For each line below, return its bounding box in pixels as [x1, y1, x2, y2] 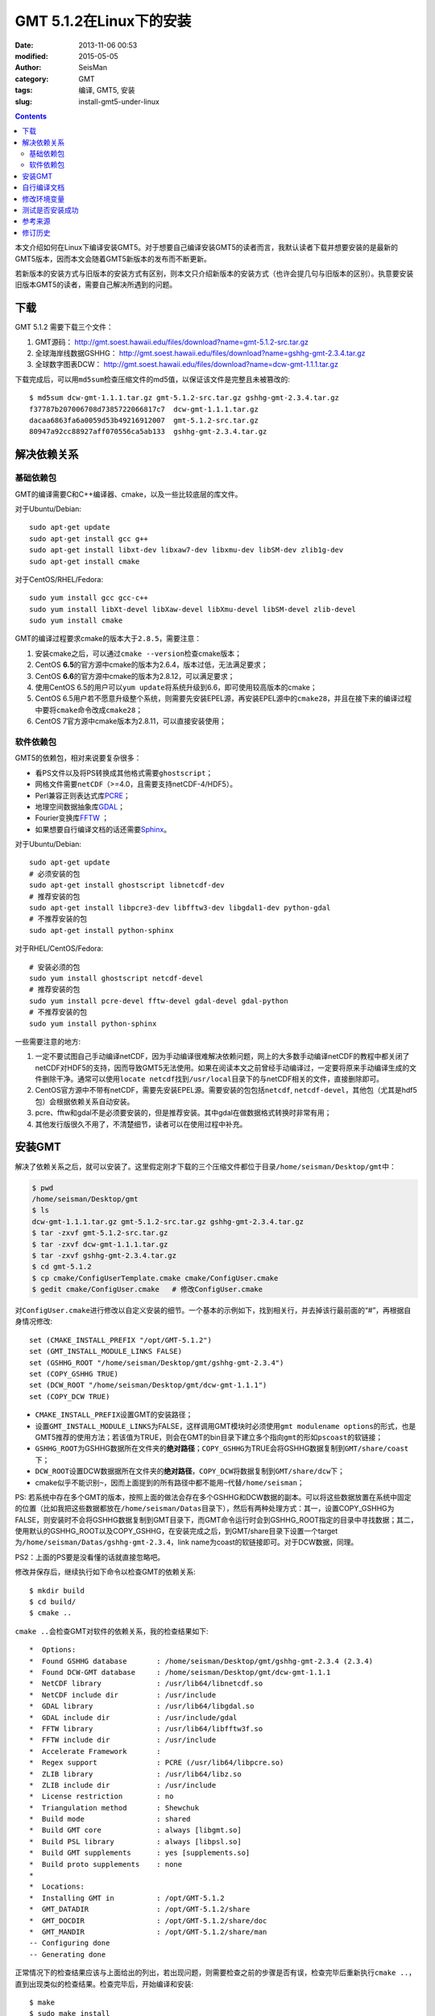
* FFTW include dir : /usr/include [29, 1735, 217, 1745]
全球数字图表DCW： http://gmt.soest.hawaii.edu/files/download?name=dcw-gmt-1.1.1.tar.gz [35, 360, 338, 369]
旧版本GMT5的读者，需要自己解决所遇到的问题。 [14, 280, 177, 289]
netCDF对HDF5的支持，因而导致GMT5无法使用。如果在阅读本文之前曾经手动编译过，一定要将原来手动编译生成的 [35, 1063, 410, 1073]
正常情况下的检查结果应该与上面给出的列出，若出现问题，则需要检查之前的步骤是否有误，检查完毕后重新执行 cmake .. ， [14, 1968, 416, 1977]
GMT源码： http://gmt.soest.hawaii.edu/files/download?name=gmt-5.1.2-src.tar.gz [35, 337, 309, 347]
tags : [14, 85, 33, 95]
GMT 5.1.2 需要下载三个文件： [14, 323, 114, 332]
